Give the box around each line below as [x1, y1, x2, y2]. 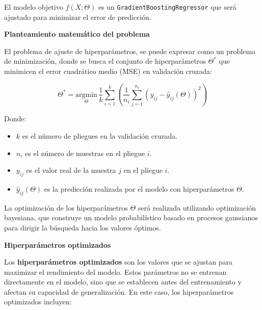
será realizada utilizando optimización [138, 202, 256, 213]
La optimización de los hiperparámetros [4, 202, 128, 213]
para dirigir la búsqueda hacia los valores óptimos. [4, 222, 161, 232]
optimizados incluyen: [4, 296, 72, 307]
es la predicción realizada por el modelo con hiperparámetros [44, 183, 234, 194]
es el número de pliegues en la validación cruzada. [22, 130, 178, 141]
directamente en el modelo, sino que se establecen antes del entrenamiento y [4, 276, 242, 287]
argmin [75, 91, 97, 98]
